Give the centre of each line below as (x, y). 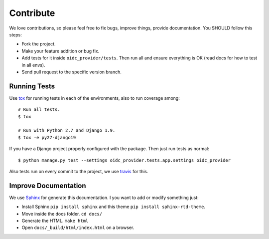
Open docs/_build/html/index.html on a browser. (78, 228)
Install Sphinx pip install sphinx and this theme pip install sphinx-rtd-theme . (114, 207)
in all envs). (33, 65)
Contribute (32, 13)
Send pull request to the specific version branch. (72, 72)
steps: (15, 34)
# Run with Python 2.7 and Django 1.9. (67, 130)
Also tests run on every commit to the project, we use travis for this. (79, 171)
